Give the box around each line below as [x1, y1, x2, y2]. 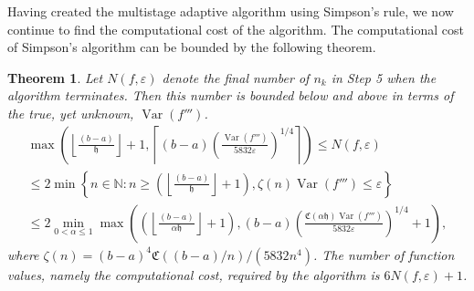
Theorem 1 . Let [7, 68, 103, 87]
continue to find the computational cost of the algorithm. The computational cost [7, 19, 464, 38]
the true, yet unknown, [7, 103, 134, 122]
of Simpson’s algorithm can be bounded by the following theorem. [7, 37, 376, 57]
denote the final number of [162, 68, 310, 87]
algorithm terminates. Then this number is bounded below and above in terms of [7, 86, 454, 105]
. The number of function [312, 244, 455, 264]
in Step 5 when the [331, 68, 437, 87]
